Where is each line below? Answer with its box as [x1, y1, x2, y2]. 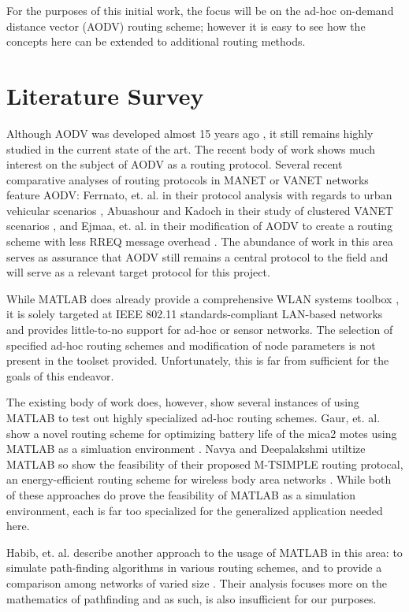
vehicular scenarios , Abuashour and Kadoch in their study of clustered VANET [6, 202, 393, 218]
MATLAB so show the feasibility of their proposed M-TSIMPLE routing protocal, [6, 455, 403, 472]
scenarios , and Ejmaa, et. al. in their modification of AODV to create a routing [6, 217, 392, 234]
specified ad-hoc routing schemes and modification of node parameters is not [6, 336, 376, 353]
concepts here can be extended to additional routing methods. [6, 33, 306, 50]
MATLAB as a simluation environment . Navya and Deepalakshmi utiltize [6, 440, 366, 457]
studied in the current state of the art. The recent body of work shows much [6, 140, 375, 157]
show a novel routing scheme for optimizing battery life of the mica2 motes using [6, 425, 397, 441]
